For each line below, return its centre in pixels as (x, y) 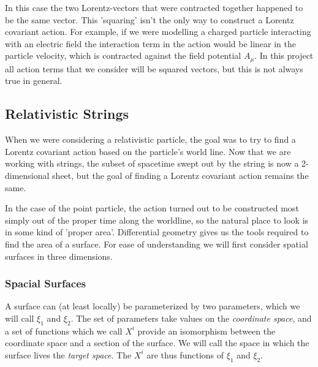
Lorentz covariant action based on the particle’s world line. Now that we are (148, 151)
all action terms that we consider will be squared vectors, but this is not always (154, 68)
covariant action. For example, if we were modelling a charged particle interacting (158, 32)
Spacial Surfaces (46, 283)
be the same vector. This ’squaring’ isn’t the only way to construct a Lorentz (150, 19)
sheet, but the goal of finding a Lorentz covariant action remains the (180, 175)
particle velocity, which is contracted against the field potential (123, 55)
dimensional (27, 175)
